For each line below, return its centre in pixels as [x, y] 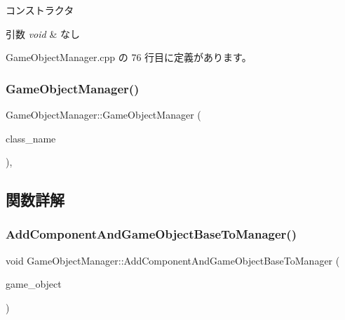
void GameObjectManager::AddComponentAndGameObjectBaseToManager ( [173, 260]
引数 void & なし [43, 33]
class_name [31, 138]
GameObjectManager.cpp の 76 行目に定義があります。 [129, 57]
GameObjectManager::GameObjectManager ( [103, 114]
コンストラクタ [40, 10]
